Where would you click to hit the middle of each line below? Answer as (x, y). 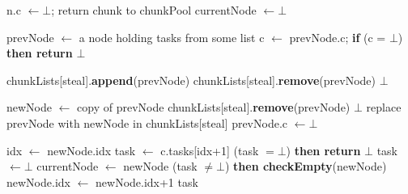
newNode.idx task (91, 150)
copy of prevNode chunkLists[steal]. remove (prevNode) (214, 107)
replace (384, 107)
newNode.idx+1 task (147, 181)
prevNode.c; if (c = (338, 37)
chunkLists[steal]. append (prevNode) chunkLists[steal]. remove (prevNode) (191, 80)
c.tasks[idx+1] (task (210, 150)
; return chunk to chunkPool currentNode (154, 10)
